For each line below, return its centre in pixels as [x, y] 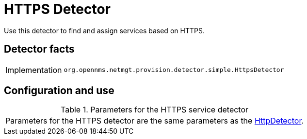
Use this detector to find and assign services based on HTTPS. [104, 30]
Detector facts [39, 49]
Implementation [34, 70]
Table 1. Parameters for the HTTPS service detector [154, 110]
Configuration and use [59, 91]
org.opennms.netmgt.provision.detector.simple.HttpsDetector [174, 70]
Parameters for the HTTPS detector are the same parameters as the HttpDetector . [155, 121]
